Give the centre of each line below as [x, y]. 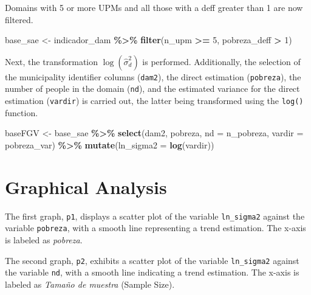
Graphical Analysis [86, 186]
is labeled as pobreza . [44, 239]
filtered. [19, 19]
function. [22, 112]
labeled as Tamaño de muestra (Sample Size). [90, 284]
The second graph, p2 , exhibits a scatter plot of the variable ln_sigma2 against [152, 260]
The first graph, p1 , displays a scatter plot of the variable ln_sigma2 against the [155, 216]
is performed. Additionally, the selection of [221, 61]
